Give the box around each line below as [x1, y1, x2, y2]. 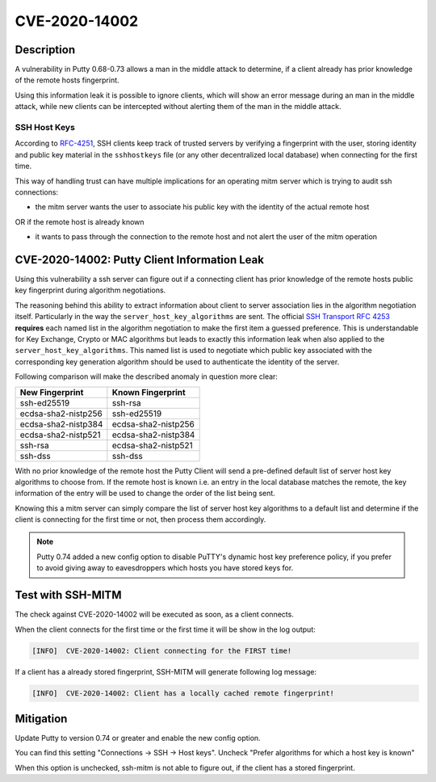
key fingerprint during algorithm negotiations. [15, 285, 166, 295]
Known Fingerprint [111, 386, 186, 397]
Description [15, 43, 76, 57]
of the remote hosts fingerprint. [15, 75, 120, 85]
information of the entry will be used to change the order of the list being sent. [15, 489, 276, 498]
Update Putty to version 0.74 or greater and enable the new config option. [15, 734, 262, 743]
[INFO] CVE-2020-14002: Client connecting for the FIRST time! [31, 646, 292, 655]
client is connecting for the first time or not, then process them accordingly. [15, 515, 266, 524]
